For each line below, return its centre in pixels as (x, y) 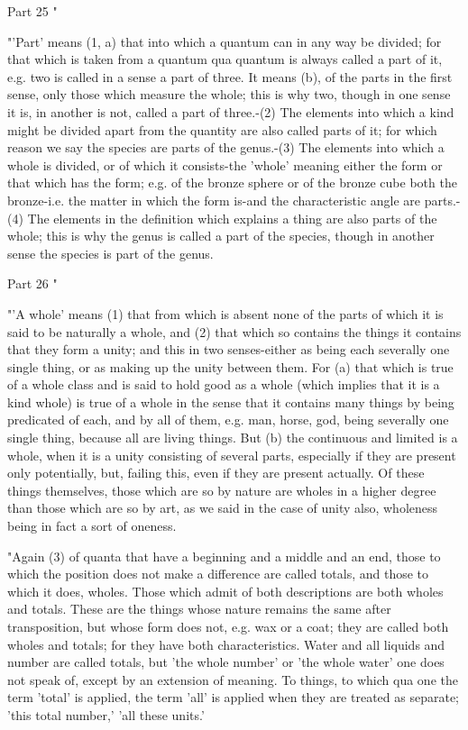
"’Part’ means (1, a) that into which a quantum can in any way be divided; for (225, 41)
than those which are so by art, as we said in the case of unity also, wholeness (223, 508)
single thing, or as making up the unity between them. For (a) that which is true (230, 366)
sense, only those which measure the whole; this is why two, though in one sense (229, 94)
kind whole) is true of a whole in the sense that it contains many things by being (231, 401)
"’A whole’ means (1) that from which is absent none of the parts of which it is (225, 313)
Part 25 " (32, 11)
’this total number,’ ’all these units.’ (106, 714)
